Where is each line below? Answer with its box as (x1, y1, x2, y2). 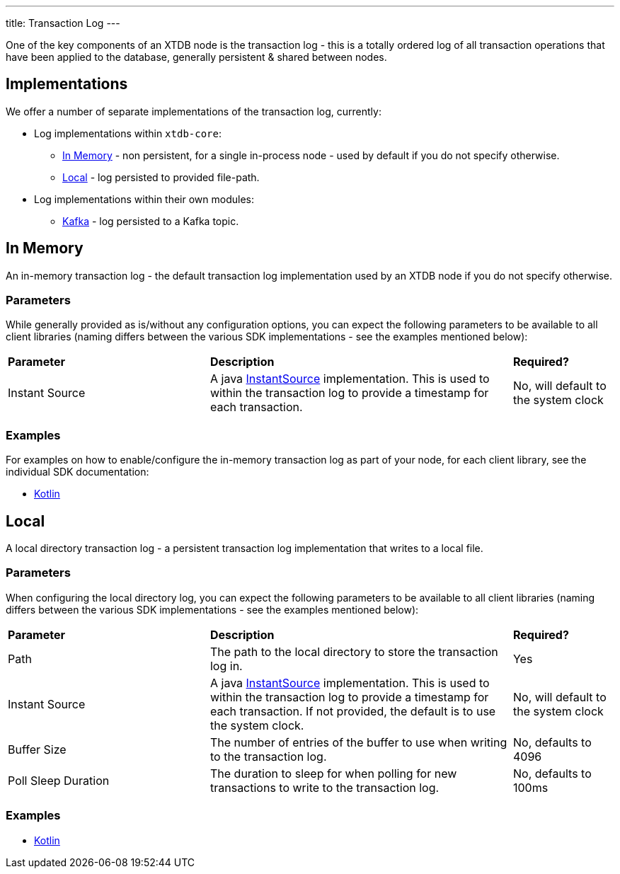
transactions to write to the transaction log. (209, 780, 440, 795)
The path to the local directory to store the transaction (209, 644, 498, 659)
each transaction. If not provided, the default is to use (209, 703, 496, 718)
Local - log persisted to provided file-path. (62, 171, 260, 183)
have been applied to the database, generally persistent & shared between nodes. (6, 51, 387, 63)
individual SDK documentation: (6, 466, 149, 478)
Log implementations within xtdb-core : (34, 127, 222, 139)
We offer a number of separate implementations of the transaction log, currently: (6, 105, 381, 117)
